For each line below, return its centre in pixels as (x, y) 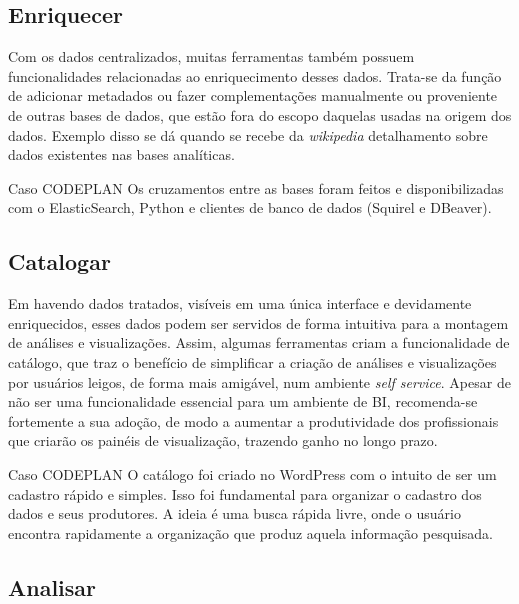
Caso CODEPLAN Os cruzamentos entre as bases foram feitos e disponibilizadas (256, 187)
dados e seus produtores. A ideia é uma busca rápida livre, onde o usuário (234, 513)
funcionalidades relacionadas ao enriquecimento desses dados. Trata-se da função (255, 75)
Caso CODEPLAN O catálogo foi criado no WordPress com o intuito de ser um (252, 473)
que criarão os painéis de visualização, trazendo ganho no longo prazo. (223, 440)
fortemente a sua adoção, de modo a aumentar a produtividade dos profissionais (253, 420)
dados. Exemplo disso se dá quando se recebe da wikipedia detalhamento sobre (248, 134)
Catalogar (59, 261)
